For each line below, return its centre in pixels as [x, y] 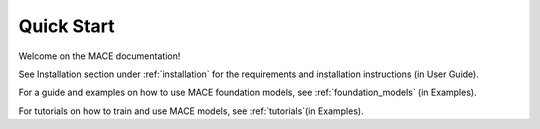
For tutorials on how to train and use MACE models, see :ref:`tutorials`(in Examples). [191, 111]
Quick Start [66, 26]
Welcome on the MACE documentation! [99, 56]
